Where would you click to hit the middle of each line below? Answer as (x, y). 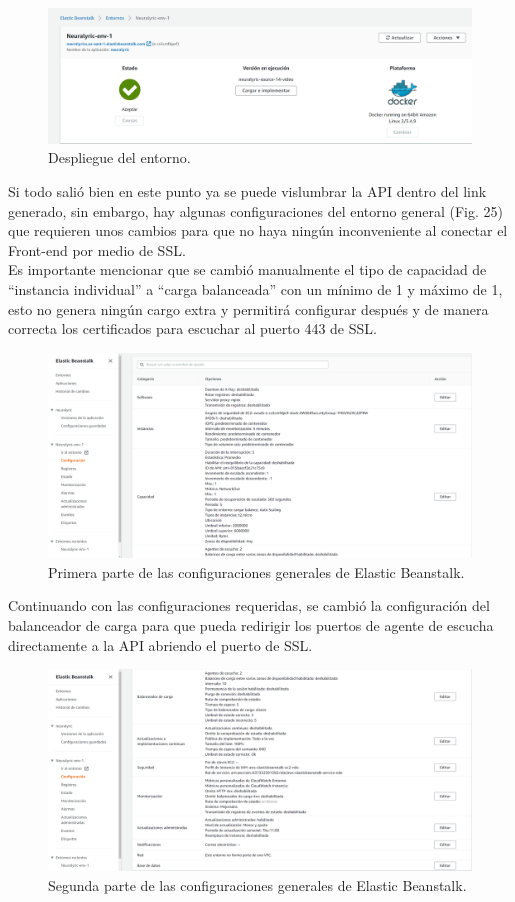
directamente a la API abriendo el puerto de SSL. (160, 644)
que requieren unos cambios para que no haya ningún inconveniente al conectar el (258, 230)
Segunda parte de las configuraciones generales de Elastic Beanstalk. (257, 884)
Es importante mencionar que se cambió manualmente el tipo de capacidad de (247, 269)
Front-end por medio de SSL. (97, 249)
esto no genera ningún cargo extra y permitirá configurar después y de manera (248, 308)
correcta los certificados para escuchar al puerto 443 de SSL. (192, 328)
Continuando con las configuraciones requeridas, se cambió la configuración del (249, 605)
